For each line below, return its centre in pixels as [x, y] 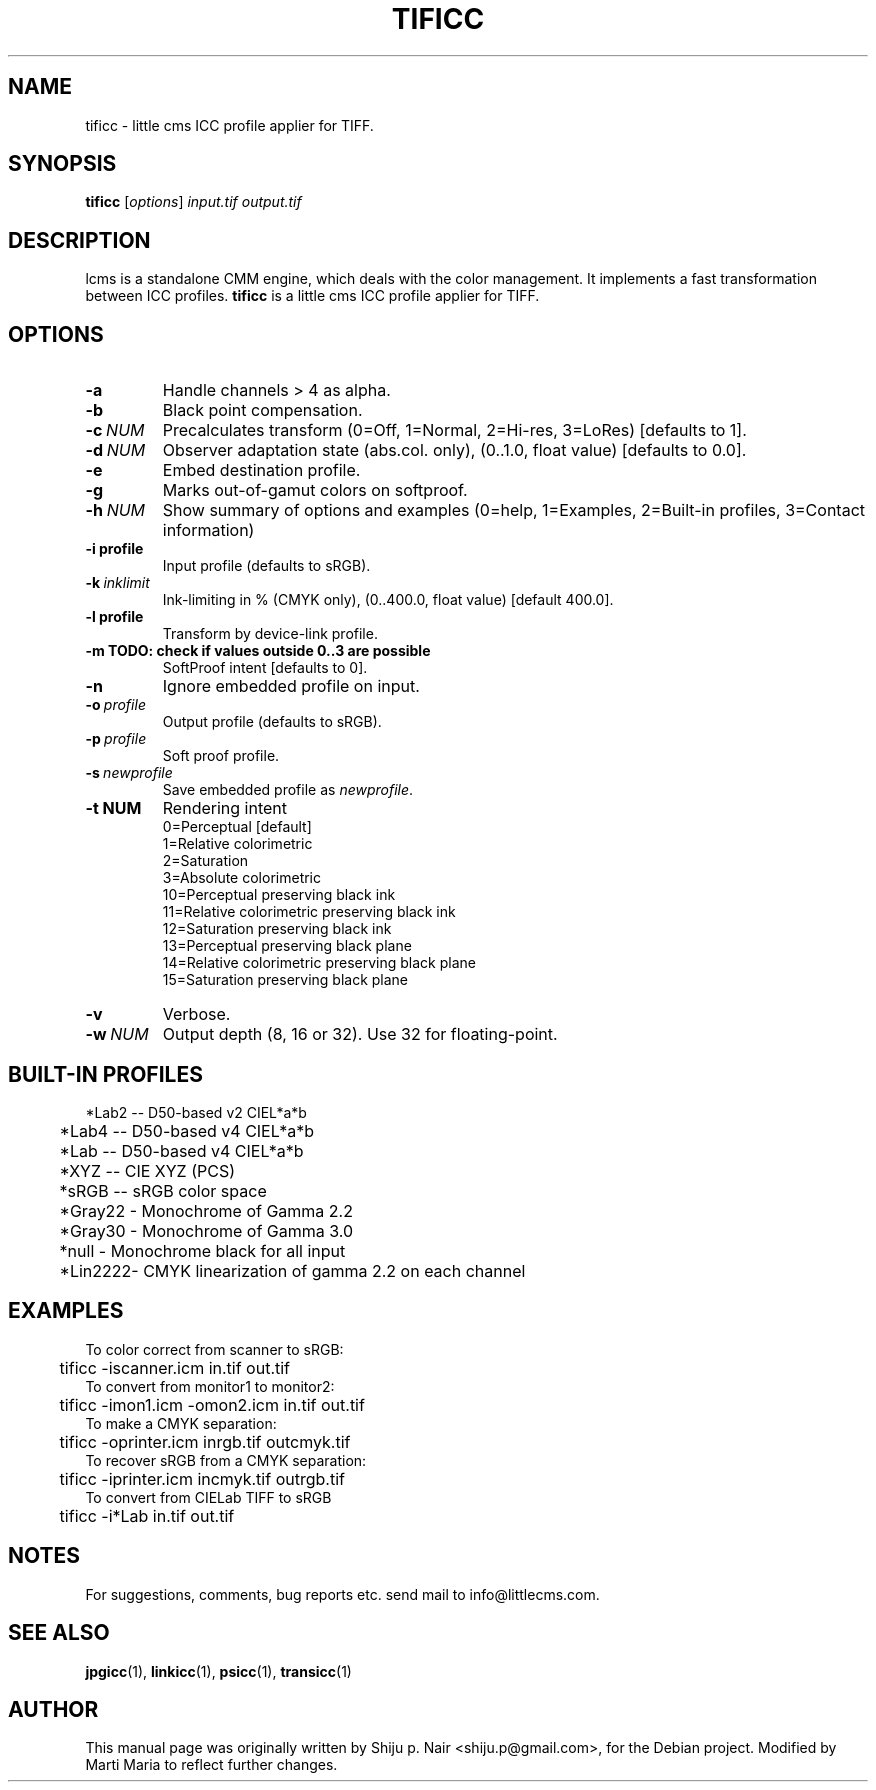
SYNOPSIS [62, 164]
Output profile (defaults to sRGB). [272, 722]
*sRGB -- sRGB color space [163, 1190]
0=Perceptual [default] [237, 827]
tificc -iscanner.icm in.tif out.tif [175, 1367]
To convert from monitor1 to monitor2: [210, 1386]
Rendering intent [224, 808]
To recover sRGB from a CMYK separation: [226, 1460]
